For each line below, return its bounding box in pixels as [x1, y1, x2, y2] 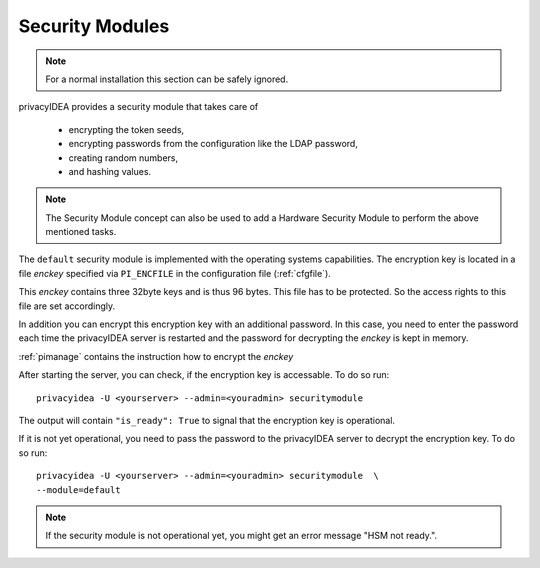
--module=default [36, 484, 121, 495]
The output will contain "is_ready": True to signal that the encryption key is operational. [18, 414, 395, 426]
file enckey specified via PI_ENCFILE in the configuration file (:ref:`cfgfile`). [18, 267, 332, 279]
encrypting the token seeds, [68, 123, 185, 135]
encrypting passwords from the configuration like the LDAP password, [68, 138, 359, 150]
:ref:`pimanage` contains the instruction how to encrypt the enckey [18, 350, 294, 362]
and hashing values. [68, 165, 152, 177]
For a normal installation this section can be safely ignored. [45, 73, 289, 85]
